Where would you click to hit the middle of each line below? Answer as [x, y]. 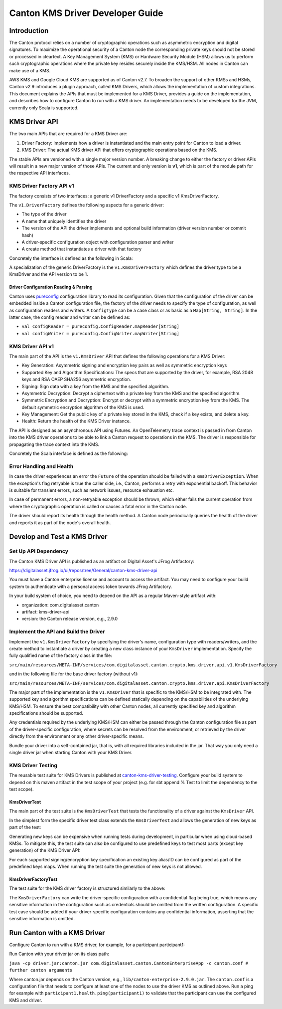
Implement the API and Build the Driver [57, 632]
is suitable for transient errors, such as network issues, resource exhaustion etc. [92, 490]
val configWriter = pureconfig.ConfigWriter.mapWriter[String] [100, 333]
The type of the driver [44, 214]
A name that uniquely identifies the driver [64, 221]
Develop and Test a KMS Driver [58, 537]
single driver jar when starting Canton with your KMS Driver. [71, 753]
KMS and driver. [26, 1000]
